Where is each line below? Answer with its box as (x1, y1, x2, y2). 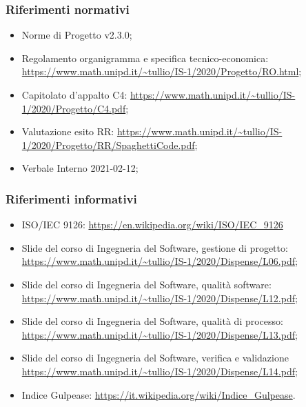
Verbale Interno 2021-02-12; (21, 161, 139, 175)
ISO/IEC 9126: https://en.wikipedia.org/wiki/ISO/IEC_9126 (21, 217, 283, 232)
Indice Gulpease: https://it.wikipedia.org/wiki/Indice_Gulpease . (21, 387, 296, 401)
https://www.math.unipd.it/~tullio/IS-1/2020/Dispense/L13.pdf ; (21, 327, 298, 341)
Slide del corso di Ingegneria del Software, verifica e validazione (21, 350, 289, 365)
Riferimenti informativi (6, 190, 137, 207)
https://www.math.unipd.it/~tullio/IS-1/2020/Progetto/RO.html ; (21, 64, 302, 79)
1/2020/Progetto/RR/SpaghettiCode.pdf (21, 137, 195, 152)
